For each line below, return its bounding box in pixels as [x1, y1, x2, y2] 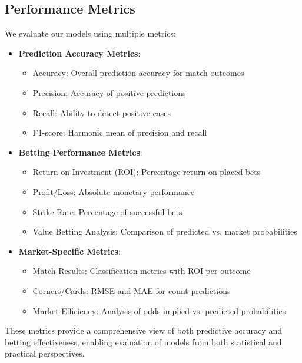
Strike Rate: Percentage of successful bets [32, 205, 182, 217]
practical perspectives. [5, 347, 85, 359]
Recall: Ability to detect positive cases [32, 106, 171, 118]
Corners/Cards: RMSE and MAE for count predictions [32, 284, 231, 296]
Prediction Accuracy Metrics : [18, 47, 141, 59]
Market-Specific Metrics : [18, 245, 121, 257]
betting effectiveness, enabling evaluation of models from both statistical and [5, 335, 282, 348]
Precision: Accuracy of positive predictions [32, 86, 186, 98]
